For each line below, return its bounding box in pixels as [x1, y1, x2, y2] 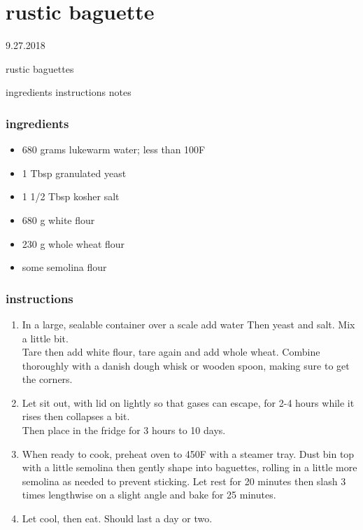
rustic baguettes [6, 61, 74, 76]
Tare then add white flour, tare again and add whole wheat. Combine [22, 344, 320, 359]
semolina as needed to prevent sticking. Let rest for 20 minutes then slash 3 [22, 473, 346, 488]
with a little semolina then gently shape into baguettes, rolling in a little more [22, 460, 357, 475]
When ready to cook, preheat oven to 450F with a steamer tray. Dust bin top [22, 446, 355, 461]
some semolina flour [22, 260, 107, 274]
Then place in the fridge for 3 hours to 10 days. [22, 423, 226, 438]
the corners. [22, 372, 73, 386]
